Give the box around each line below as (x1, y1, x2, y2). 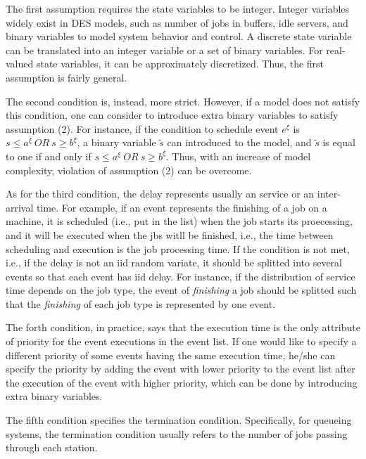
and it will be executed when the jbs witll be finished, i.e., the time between (6, 227, 334, 242)
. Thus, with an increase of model (165, 148, 311, 163)
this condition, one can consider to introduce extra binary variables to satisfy (6, 108, 339, 122)
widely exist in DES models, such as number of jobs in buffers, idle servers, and (6, 15, 348, 30)
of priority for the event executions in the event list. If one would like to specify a (6, 334, 357, 349)
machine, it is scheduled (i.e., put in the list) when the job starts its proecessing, (6, 214, 353, 228)
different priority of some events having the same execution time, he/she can (6, 347, 336, 362)
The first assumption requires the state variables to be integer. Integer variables (6, 1, 350, 15)
